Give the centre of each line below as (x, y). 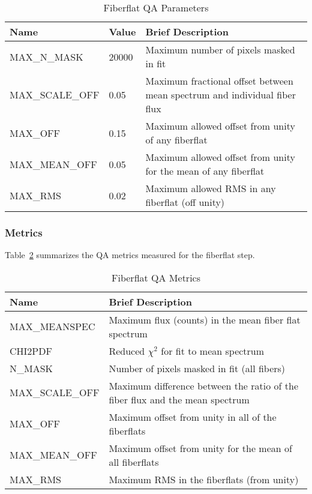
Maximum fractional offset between (219, 81)
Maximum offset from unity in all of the (193, 417)
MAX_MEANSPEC (52, 327)
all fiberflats (134, 462)
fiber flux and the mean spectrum (179, 399)
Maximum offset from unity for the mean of (200, 448)
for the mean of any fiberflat (205, 171)
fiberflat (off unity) (185, 202)
